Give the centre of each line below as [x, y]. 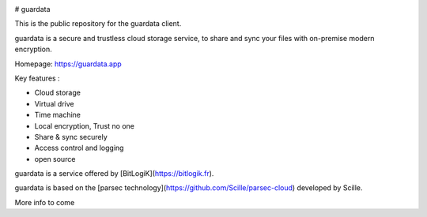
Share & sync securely [71, 137]
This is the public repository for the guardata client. [98, 24]
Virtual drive [54, 103]
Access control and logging [79, 148]
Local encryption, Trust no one [84, 125]
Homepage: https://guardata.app [68, 64]
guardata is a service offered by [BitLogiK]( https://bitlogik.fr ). [114, 174]
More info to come [45, 202]
